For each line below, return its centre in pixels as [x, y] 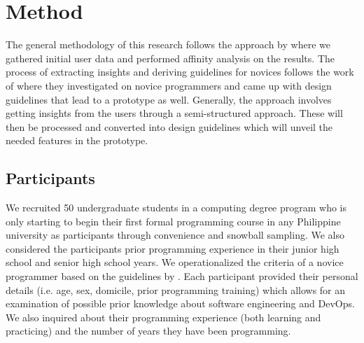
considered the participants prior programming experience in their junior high [173, 248]
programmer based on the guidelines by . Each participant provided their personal [182, 276]
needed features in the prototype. [77, 140]
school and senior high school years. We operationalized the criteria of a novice [175, 262]
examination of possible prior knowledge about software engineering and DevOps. [180, 303]
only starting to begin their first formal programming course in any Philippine [173, 221]
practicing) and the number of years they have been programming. [148, 331]
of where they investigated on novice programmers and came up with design [169, 85]
